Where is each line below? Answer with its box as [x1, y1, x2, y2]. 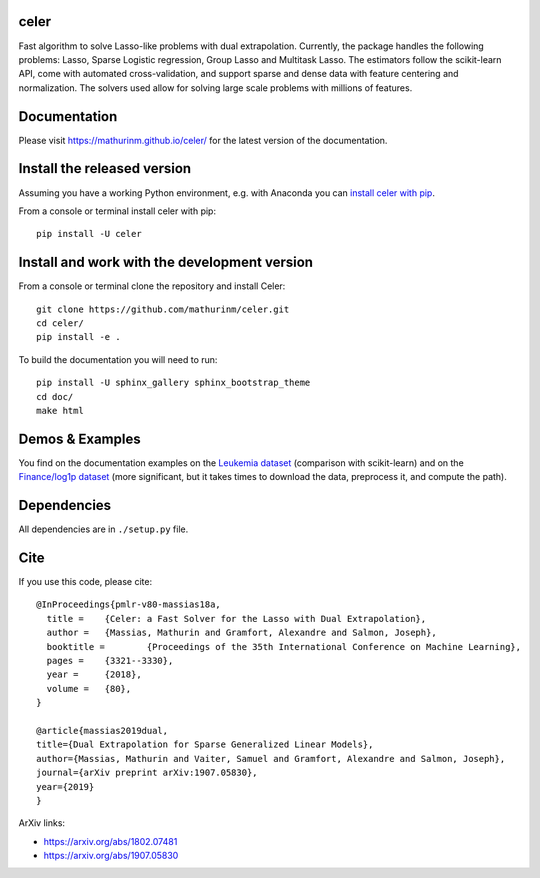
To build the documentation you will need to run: [18, 353, 218, 365]
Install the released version [18, 160, 192, 177]
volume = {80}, [46, 683, 132, 694]
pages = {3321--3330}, [46, 655, 174, 666]
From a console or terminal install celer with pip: [18, 205, 217, 217]
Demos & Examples [18, 430, 141, 447]
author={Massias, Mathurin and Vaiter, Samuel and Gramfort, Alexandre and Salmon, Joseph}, [36, 753, 506, 764]
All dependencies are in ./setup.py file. [18, 523, 189, 535]
